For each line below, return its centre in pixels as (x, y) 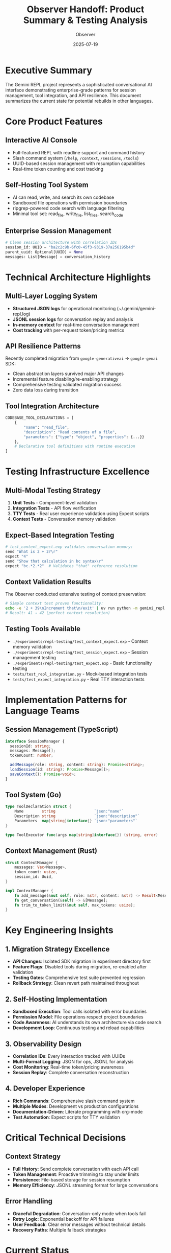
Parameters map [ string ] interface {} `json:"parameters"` (76, 821)
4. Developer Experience (45, 1089)
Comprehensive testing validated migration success (67, 385)
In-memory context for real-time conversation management (76, 324)
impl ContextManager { (29, 891)
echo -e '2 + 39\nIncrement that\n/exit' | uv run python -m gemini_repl (85, 608)
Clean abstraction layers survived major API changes (68, 374)
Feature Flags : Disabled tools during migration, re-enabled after (80, 967)
